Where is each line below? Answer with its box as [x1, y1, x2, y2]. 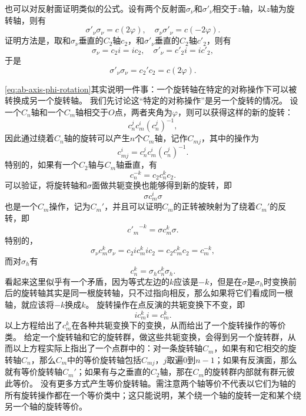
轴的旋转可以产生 [64, 132, 130, 144]
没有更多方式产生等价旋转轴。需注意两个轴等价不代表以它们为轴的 [40, 377, 296, 389]
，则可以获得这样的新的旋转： [177, 106, 293, 118]
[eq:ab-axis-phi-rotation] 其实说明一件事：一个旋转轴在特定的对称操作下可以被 [5, 82, 297, 95]
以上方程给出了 [5, 319, 62, 331]
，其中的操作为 [201, 132, 259, 144]
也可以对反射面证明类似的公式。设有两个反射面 [5, 2, 186, 14]
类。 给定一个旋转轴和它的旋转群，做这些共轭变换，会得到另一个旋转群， [5, 330, 288, 342]
